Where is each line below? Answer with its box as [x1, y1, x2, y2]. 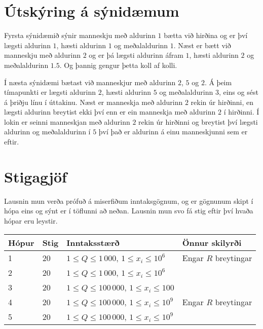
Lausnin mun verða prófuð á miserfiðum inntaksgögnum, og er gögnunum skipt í [4, 195, 253, 206]
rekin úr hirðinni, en [191, 96, 254, 107]
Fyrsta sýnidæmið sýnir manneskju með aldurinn [4, 30, 156, 41]
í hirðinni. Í [223, 106, 259, 117]
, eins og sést [218, 87, 258, 97]
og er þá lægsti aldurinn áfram [89, 50, 183, 60]
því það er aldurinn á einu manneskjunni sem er [98, 126, 248, 137]
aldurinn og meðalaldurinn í [4, 126, 91, 137]
